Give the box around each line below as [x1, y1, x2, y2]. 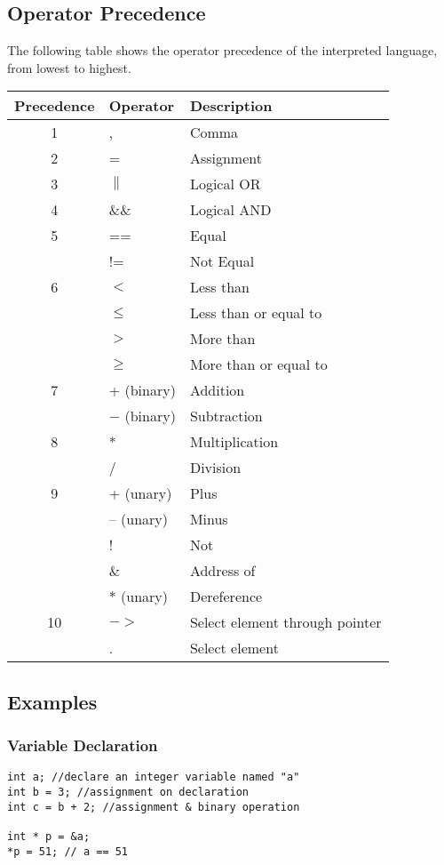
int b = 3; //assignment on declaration [7, 786, 250, 799]
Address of [189, 560, 256, 581]
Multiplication [189, 431, 279, 453]
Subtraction [189, 405, 263, 427]
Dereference [189, 586, 263, 607]
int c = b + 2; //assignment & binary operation [7, 800, 300, 813]
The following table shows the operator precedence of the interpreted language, [7, 41, 438, 60]
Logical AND [189, 199, 272, 220]
